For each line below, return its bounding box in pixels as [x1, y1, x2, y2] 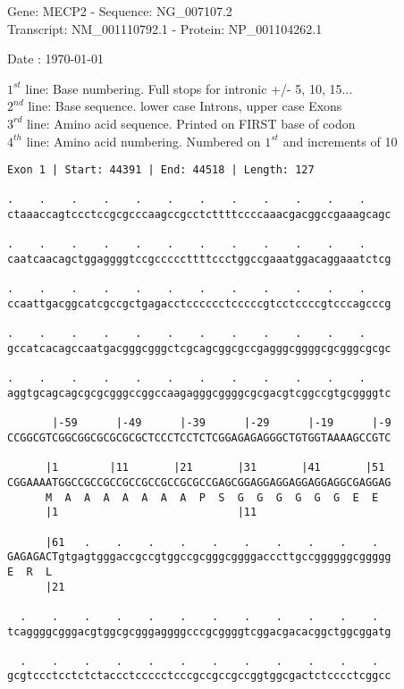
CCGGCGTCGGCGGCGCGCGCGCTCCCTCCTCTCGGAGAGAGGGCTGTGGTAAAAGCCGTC [7, 431, 391, 444]
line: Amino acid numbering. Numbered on [26, 131, 261, 150]
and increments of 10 [282, 131, 398, 150]
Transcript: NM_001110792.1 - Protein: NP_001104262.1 [7, 19, 323, 38]
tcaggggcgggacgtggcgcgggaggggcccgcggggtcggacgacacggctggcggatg [7, 625, 391, 638]
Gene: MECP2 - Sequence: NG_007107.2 [7, 2, 232, 20]
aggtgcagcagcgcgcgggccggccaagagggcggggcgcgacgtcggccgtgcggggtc [7, 387, 391, 399]
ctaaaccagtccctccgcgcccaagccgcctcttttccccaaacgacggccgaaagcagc [7, 208, 391, 222]
